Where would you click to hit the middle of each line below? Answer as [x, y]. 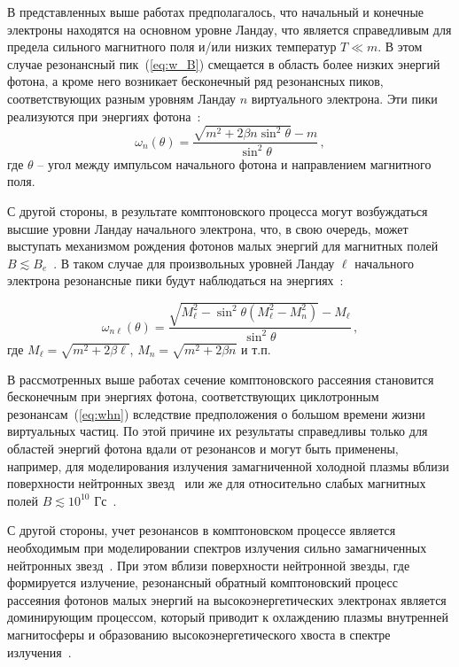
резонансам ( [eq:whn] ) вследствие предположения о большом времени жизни [216, 413]
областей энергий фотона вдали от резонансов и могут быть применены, [203, 449]
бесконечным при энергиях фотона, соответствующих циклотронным [193, 396]
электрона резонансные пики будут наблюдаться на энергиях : [175, 280]
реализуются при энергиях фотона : [104, 116]
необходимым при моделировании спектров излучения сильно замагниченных [217, 547]
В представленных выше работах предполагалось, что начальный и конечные [216, 12]
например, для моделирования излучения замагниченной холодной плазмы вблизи [228, 465]
